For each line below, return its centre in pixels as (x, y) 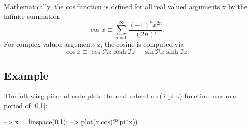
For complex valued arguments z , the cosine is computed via (94, 44)
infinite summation (32, 16)
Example (26, 75)
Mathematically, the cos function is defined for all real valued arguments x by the (125, 6)
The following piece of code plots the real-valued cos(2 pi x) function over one (120, 96)
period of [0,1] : (26, 105)
